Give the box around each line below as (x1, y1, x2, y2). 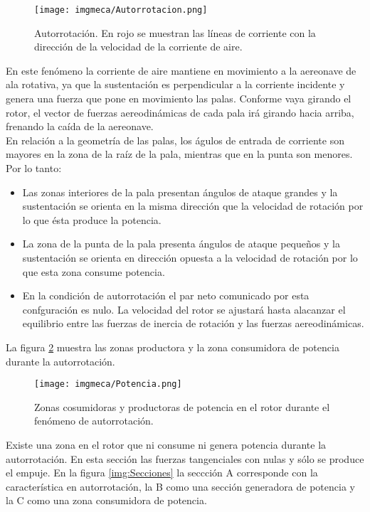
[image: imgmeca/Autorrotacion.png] (34, 5, 208, 15)
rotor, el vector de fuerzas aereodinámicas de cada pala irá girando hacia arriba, (6, 105, 354, 119)
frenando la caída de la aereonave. (6, 119, 154, 134)
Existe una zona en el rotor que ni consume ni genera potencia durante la (6, 437, 327, 452)
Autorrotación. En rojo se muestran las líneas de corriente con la (34, 25, 316, 40)
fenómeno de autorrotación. (34, 413, 154, 428)
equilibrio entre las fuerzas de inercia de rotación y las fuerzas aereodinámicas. (22, 316, 364, 331)
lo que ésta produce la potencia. (22, 212, 162, 227)
